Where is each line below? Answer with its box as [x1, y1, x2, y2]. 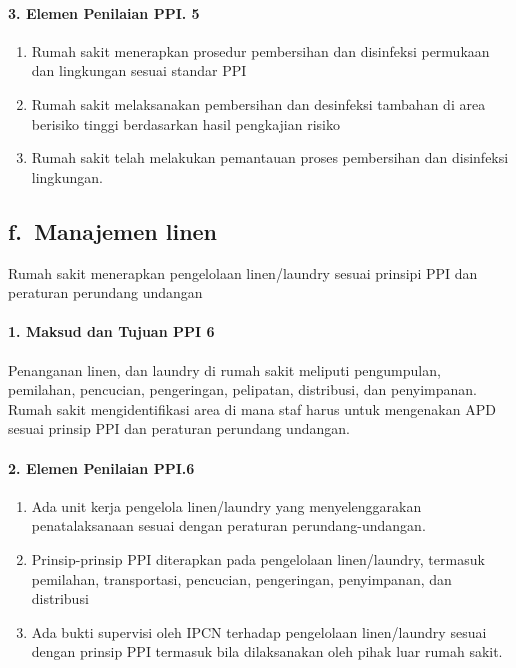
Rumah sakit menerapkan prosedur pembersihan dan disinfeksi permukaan [31, 40, 490, 61]
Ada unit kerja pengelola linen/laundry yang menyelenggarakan [31, 495, 422, 516]
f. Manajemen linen [8, 215, 218, 246]
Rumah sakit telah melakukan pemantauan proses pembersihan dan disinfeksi [31, 147, 509, 168]
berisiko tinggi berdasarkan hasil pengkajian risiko [31, 113, 340, 134]
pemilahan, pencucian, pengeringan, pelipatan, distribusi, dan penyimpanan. [8, 379, 477, 400]
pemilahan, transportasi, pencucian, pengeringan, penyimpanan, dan [31, 568, 452, 589]
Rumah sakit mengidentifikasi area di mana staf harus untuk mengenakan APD [8, 398, 496, 419]
